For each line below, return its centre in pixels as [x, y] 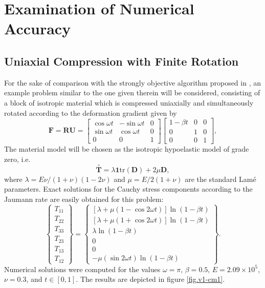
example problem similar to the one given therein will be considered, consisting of [132, 92]
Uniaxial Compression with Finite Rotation [122, 61]
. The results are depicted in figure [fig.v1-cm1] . [150, 279]
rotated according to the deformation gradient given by [91, 112]
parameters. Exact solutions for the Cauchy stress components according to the [128, 189]
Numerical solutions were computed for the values [82, 269]
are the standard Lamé [220, 179]
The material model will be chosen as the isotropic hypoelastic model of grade [127, 149]
